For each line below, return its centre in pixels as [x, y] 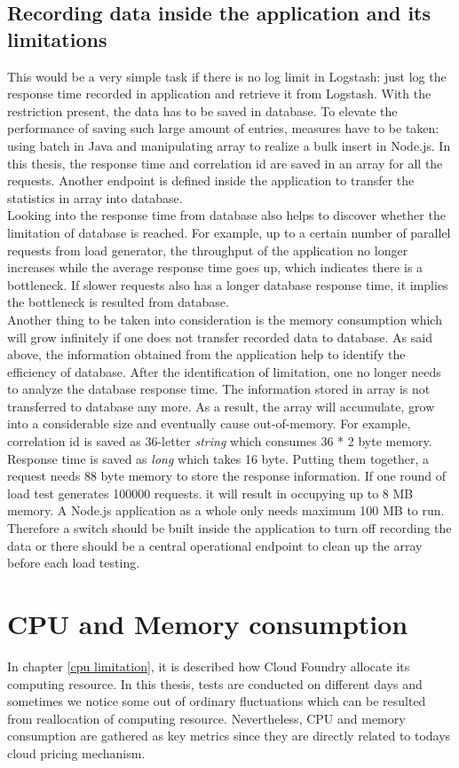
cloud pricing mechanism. [76, 752]
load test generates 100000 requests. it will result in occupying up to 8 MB [210, 493]
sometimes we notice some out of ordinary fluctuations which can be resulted [217, 701]
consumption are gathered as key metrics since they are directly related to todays [229, 736]
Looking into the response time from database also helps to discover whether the [226, 215]
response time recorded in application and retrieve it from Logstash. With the [219, 94]
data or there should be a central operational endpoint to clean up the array [215, 545]
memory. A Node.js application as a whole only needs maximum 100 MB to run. [226, 510]
